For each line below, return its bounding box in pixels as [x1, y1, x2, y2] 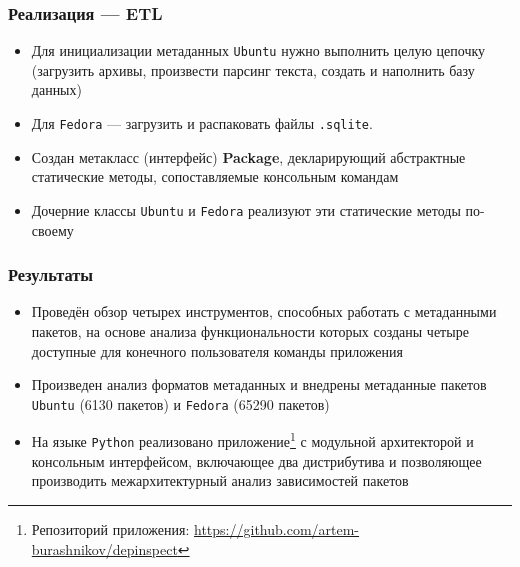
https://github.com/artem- [194, 518, 360, 539]
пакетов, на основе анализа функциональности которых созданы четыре [31, 320, 469, 341]
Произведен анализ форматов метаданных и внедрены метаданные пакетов [31, 374, 487, 395]
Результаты [8, 262, 94, 287]
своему [31, 219, 74, 240]
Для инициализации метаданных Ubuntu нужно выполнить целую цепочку [31, 40, 486, 61]
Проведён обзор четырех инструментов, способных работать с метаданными [31, 301, 497, 322]
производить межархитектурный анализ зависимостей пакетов [31, 470, 409, 491]
